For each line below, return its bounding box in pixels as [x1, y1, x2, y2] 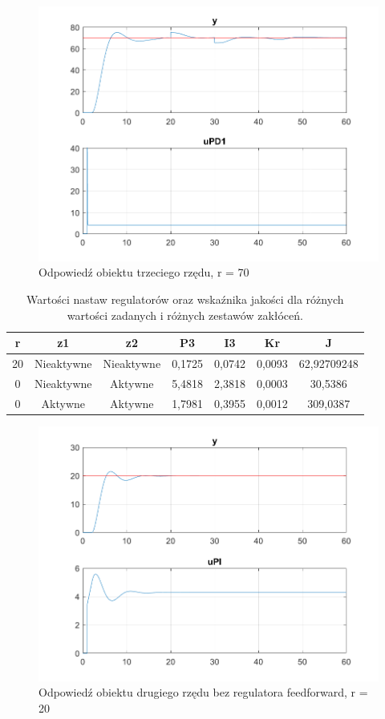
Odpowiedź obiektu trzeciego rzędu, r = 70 [38, 264, 249, 281]
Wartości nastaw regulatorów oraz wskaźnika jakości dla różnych [26, 291, 344, 308]
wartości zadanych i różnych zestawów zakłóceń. [67, 306, 303, 323]
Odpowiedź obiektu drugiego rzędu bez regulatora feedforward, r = [38, 684, 368, 701]
